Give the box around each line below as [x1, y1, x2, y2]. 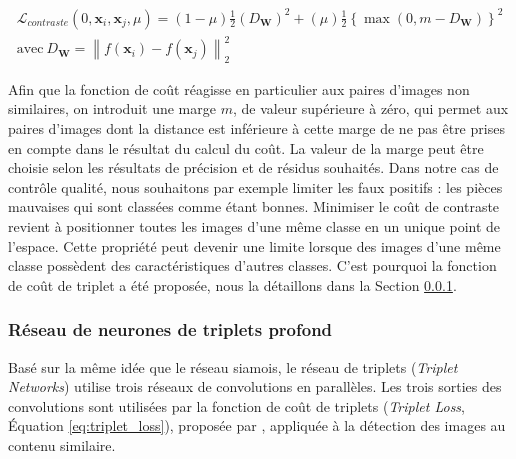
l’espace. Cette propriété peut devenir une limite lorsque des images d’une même [8, 235, 501, 256]
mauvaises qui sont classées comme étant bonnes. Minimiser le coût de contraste [8, 196, 500, 217]
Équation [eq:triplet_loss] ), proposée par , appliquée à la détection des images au [8, 415, 506, 436]
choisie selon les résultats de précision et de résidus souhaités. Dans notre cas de [8, 157, 499, 178]
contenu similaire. [8, 434, 116, 455]
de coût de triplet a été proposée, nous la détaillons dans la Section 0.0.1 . [8, 274, 457, 295]
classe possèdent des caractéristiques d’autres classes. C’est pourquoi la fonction [8, 255, 497, 276]
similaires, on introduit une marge [8, 98, 216, 119]
